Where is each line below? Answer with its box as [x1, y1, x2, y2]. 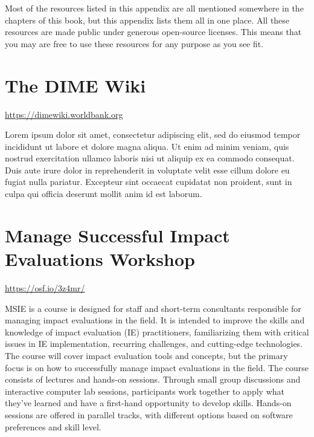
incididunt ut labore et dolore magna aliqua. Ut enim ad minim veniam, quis [5, 140, 289, 152]
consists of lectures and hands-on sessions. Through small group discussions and [5, 373, 301, 386]
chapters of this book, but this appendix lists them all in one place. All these [5, 13, 290, 26]
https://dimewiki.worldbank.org [5, 108, 123, 120]
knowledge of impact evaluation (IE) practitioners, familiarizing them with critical [5, 325, 309, 338]
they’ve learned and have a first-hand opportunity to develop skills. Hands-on [5, 397, 292, 409]
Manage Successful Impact [5, 222, 230, 247]
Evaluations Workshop [5, 247, 195, 271]
